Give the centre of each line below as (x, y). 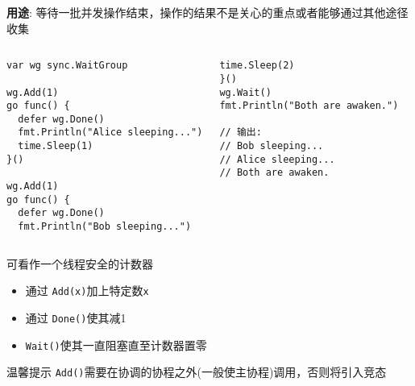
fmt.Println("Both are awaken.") (309, 106)
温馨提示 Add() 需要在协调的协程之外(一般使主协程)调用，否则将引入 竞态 (197, 372)
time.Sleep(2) (257, 66)
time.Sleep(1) (56, 146)
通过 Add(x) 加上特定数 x (87, 291)
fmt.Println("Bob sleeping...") (105, 227)
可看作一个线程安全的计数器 (80, 263)
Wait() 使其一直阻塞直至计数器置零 (116, 344)
